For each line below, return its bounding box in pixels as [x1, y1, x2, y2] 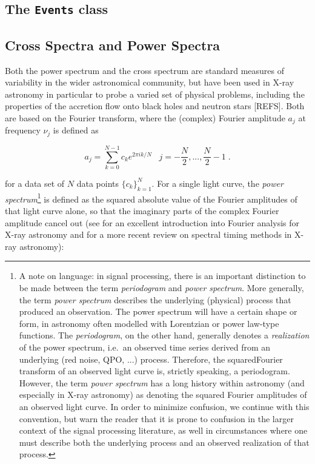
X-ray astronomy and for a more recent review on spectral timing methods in [5, 228, 292, 241]
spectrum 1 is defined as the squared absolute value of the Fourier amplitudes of [5, 190, 297, 205]
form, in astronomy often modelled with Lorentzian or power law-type [19, 317, 279, 329]
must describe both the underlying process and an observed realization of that [19, 435, 310, 448]
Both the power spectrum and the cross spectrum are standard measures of [5, 64, 285, 76]
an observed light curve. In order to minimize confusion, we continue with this [19, 400, 310, 412]
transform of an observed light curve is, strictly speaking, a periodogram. [19, 365, 290, 377]
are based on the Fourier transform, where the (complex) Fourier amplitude [5, 111, 285, 124]
